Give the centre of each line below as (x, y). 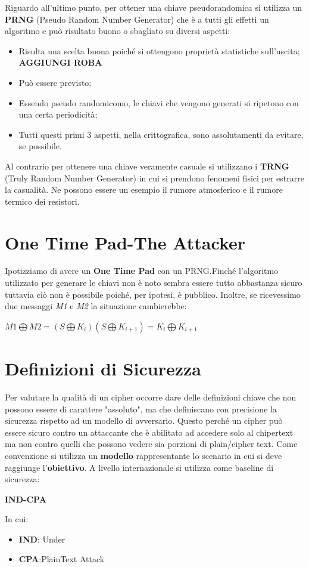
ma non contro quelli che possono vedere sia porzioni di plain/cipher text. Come (151, 444)
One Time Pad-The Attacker (125, 242)
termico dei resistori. (42, 201)
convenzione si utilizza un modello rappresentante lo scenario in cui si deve (143, 455)
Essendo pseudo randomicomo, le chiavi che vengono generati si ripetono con (159, 102)
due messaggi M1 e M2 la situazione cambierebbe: (96, 306)
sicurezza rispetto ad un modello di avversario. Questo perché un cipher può (144, 420)
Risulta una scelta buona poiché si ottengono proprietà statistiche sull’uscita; (159, 50)
